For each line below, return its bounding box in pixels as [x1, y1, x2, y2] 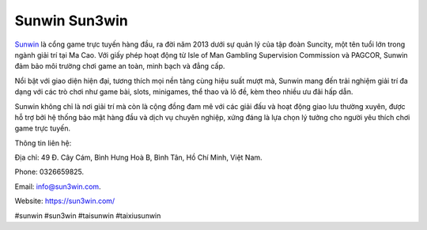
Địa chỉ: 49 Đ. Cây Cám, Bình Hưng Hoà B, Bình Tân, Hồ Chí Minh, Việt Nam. [14, 153, 263, 162]
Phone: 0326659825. [14, 167, 85, 177]
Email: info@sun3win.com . [14, 182, 102, 191]
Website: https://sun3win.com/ [14, 196, 115, 205]
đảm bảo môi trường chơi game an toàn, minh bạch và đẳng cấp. [14, 62, 225, 71]
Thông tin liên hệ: [14, 138, 72, 148]
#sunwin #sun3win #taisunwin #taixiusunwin [14, 210, 161, 221]
